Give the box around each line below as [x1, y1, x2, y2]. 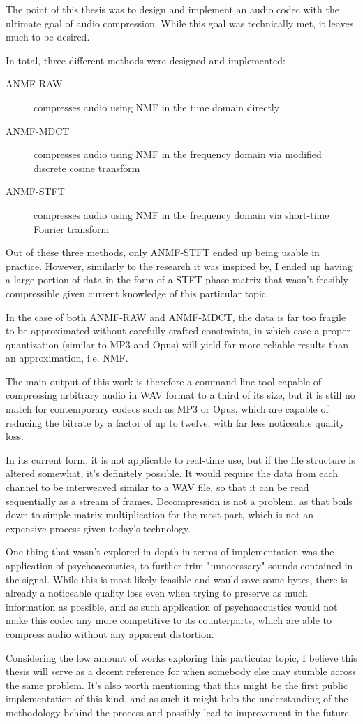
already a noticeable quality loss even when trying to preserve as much [6, 585, 308, 600]
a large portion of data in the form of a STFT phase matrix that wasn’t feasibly [6, 272, 348, 287]
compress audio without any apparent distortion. [6, 626, 214, 641]
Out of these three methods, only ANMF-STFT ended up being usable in [6, 245, 320, 260]
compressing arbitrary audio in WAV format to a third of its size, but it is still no [6, 388, 355, 402]
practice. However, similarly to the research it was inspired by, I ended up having [6, 258, 353, 273]
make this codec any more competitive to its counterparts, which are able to [6, 613, 332, 627]
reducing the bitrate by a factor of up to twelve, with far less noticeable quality [6, 415, 345, 430]
